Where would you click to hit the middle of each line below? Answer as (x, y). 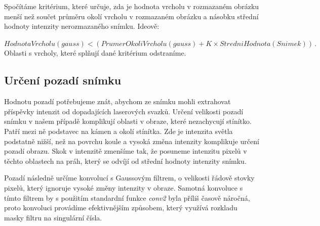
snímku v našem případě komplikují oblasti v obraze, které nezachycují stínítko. (128, 121)
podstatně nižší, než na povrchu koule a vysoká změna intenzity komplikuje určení (132, 141)
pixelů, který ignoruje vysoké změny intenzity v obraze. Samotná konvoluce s (124, 187)
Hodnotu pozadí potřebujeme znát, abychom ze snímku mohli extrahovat (117, 101)
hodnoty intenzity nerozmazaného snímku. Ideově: (82, 26)
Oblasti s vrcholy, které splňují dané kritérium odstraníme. (95, 53)
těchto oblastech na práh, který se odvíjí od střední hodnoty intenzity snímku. (125, 161)
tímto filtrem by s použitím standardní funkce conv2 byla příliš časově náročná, (127, 197)
